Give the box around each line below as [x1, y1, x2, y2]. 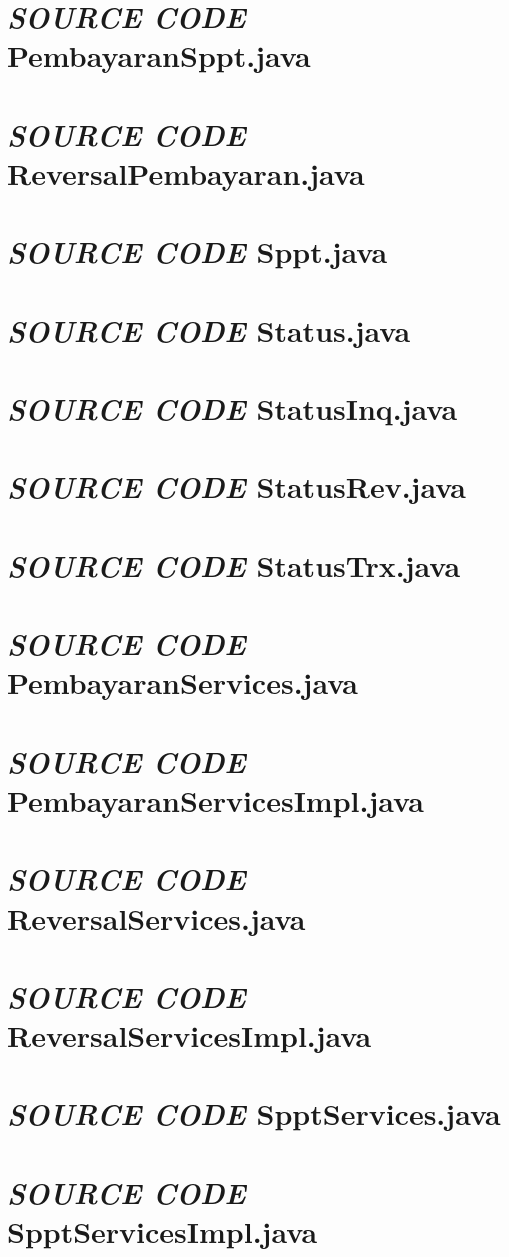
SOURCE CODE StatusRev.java [7, 466, 467, 508]
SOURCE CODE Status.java [7, 309, 411, 351]
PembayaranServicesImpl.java [7, 779, 424, 820]
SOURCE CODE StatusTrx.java [7, 544, 461, 586]
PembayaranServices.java [7, 662, 359, 703]
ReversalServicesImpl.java [7, 1015, 372, 1056]
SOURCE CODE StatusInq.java [7, 388, 458, 430]
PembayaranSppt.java [7, 35, 311, 76]
